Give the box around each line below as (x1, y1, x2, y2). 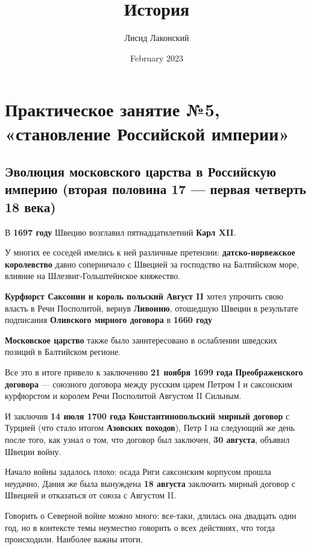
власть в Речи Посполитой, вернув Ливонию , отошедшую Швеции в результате (5, 301, 298, 314)
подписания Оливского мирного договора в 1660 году (5, 313, 212, 326)
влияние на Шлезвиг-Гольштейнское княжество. (5, 269, 181, 282)
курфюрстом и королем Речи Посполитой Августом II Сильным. (5, 389, 242, 402)
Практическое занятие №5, (5, 97, 220, 122)
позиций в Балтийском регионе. (5, 345, 121, 358)
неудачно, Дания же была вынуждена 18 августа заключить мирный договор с (5, 477, 296, 489)
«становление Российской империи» (5, 121, 290, 145)
